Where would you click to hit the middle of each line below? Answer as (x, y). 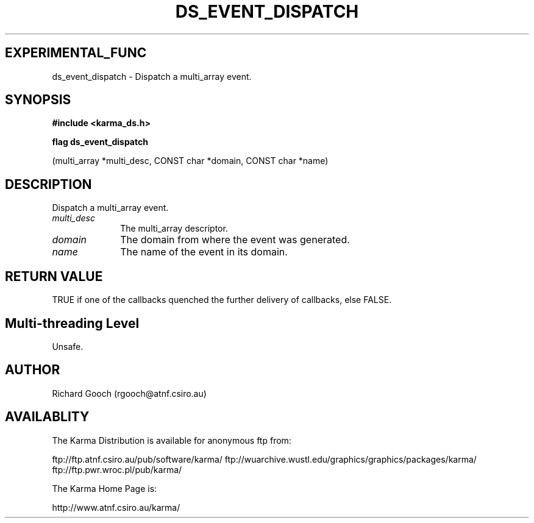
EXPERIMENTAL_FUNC (76, 53)
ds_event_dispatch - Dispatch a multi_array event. (152, 76)
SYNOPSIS (38, 100)
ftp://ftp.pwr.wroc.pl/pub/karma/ (117, 469)
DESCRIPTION (48, 184)
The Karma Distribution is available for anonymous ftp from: (172, 440)
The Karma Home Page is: (105, 488)
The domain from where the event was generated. (235, 240)
